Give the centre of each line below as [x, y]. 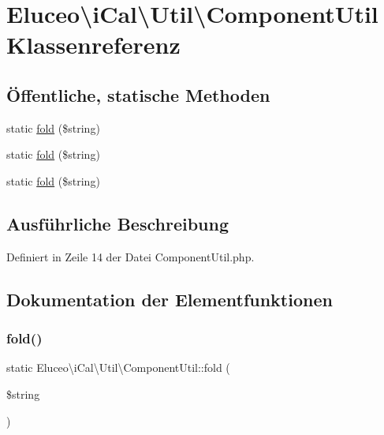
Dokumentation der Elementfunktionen [170, 299]
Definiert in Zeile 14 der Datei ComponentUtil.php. [130, 256]
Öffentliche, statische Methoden [138, 94]
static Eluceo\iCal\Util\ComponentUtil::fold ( [118, 367]
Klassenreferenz [93, 45]
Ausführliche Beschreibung [117, 223]
